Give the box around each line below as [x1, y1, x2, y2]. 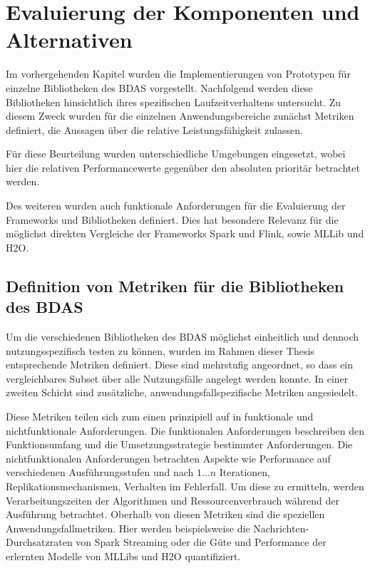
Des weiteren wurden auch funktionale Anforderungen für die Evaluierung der [6, 198, 346, 213]
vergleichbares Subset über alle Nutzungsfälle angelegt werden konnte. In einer [6, 371, 349, 386]
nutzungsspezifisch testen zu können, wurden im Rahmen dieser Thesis [6, 343, 314, 358]
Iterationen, [219, 465, 270, 480]
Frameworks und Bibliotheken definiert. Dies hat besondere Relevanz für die [6, 212, 339, 227]
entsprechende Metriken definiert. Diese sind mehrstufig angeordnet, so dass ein [6, 357, 354, 372]
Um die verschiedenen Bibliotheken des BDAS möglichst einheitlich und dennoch [6, 329, 359, 344]
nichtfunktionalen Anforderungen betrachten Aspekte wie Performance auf [6, 450, 331, 465]
